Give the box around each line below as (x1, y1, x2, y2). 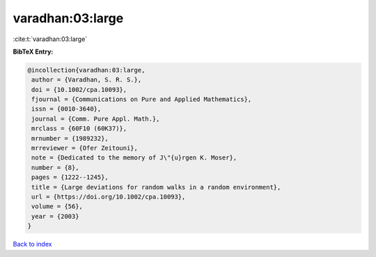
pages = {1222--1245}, (31, 173, 109, 181)
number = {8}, (31, 164, 79, 171)
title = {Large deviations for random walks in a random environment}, (31, 183, 281, 191)
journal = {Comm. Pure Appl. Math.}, (31, 115, 160, 123)
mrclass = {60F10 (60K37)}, (31, 125, 127, 132)
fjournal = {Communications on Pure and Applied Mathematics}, (31, 95, 252, 104)
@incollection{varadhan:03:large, (27, 66, 146, 74)
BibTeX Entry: (13, 47, 54, 56)
